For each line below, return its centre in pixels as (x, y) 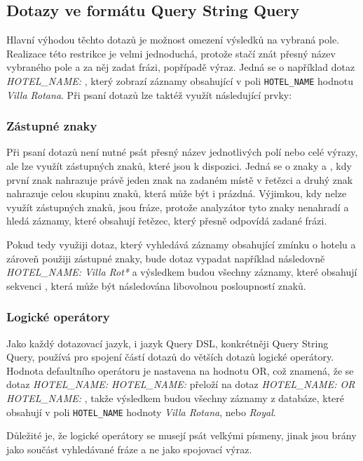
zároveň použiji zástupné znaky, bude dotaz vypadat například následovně (166, 258)
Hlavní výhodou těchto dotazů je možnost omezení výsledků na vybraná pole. (173, 40)
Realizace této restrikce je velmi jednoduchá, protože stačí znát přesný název (171, 53)
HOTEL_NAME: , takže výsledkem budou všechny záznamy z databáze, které (176, 397)
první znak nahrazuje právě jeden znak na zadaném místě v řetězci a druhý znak (180, 179)
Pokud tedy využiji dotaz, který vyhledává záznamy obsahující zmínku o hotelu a (181, 245)
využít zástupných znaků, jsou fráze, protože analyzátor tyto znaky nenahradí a (178, 207)
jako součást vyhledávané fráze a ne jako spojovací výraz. (129, 449)
